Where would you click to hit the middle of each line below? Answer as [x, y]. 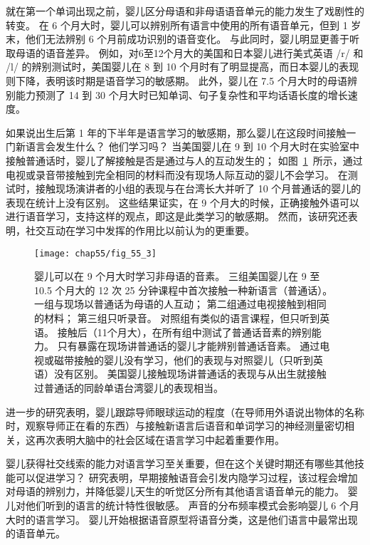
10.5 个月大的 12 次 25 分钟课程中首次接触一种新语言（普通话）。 [184, 290]
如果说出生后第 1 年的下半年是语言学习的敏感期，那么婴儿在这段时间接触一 [181, 132]
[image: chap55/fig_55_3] [95, 253]
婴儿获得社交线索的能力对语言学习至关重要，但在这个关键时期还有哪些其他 [180, 463]
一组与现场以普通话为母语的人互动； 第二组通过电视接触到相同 [180, 304]
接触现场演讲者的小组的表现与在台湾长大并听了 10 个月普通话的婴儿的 [198, 188]
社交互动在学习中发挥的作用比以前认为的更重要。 [140, 230]
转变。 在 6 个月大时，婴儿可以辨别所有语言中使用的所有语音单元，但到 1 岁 [184, 25]
